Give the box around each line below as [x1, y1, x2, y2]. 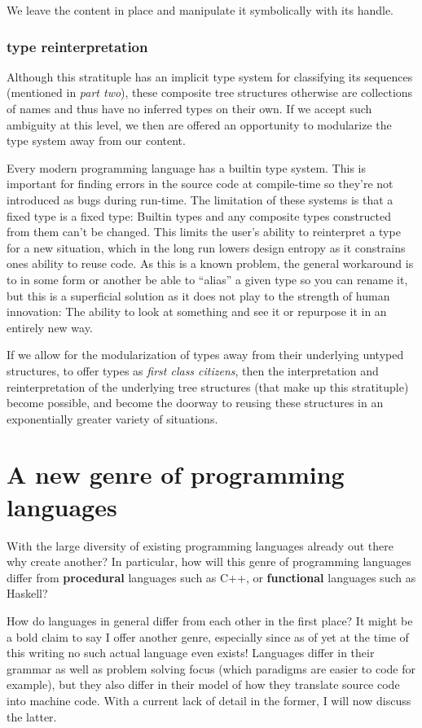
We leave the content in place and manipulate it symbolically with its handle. [7, 2, 393, 18]
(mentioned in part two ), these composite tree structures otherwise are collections [7, 84, 413, 101]
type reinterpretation [7, 36, 148, 56]
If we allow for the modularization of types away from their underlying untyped [7, 346, 404, 363]
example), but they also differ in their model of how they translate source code [7, 676, 400, 693]
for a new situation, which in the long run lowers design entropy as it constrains [7, 239, 406, 256]
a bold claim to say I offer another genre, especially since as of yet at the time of [7, 628, 409, 645]
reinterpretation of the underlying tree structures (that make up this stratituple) [7, 378, 409, 395]
